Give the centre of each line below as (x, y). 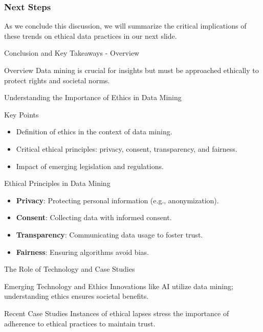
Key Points (21, 114)
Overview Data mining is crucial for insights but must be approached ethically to (131, 70)
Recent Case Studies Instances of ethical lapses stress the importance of (117, 313)
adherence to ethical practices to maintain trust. (80, 323)
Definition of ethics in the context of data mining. (94, 132)
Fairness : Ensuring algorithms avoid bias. (82, 252)
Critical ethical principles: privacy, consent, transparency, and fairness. (127, 148)
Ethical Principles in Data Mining (57, 183)
